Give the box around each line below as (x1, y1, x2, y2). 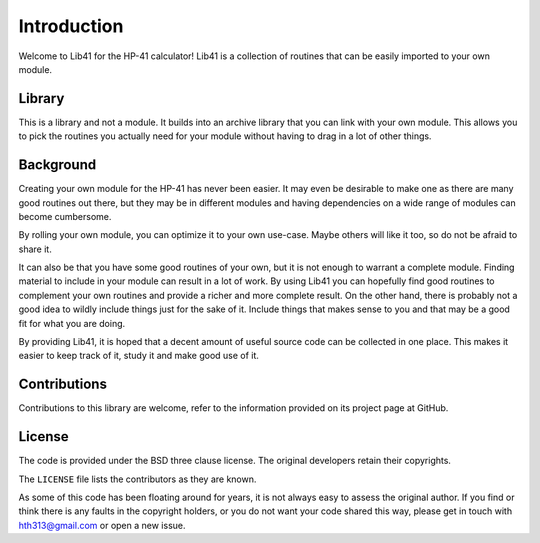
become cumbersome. (18, 210, 112, 222)
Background (18, 156, 97, 174)
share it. (18, 243, 52, 255)
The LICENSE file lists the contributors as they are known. (18, 473, 257, 485)
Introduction (18, 15, 124, 37)
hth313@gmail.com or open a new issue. (18, 519, 186, 531)
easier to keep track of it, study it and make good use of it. (18, 350, 260, 362)
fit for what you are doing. (18, 317, 126, 329)
